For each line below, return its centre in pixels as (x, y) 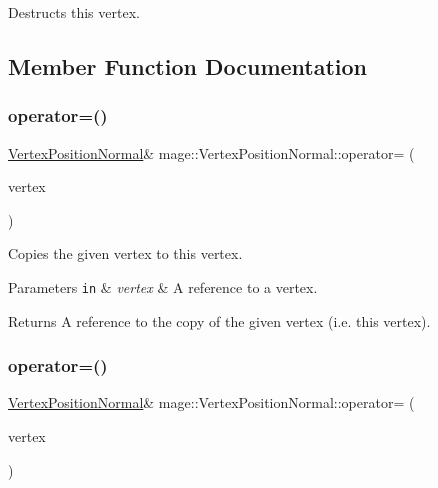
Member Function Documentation (188, 65)
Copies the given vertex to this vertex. (125, 253)
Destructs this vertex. (74, 12)
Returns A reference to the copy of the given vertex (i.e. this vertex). (219, 320)
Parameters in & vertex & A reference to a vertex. (163, 286)
